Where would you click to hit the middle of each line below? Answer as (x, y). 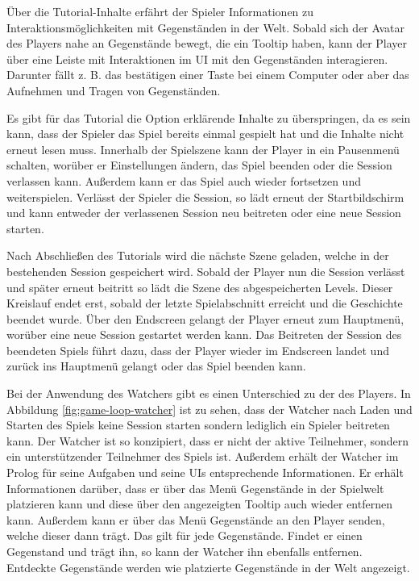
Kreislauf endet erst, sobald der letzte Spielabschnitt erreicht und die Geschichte (205, 303)
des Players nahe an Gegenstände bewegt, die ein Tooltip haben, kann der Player (207, 43)
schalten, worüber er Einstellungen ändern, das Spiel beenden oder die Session (199, 165)
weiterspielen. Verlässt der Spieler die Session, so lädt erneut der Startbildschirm (205, 196)
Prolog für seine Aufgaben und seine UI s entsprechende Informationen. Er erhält (205, 472)
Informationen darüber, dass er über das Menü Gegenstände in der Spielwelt (195, 488)
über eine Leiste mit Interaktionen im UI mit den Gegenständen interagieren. (197, 59)
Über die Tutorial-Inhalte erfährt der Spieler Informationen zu (160, 11)
